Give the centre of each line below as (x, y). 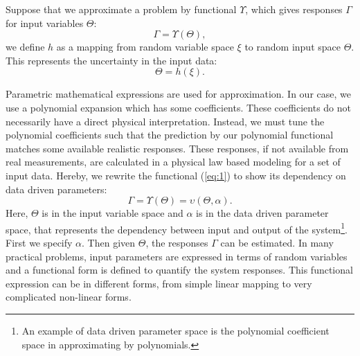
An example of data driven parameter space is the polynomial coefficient (175, 330)
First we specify (39, 242)
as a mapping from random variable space (145, 47)
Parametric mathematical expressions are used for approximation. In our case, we (178, 94)
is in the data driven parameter (262, 213)
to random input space (292, 47)
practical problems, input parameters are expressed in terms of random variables (177, 256)
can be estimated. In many (277, 242)
